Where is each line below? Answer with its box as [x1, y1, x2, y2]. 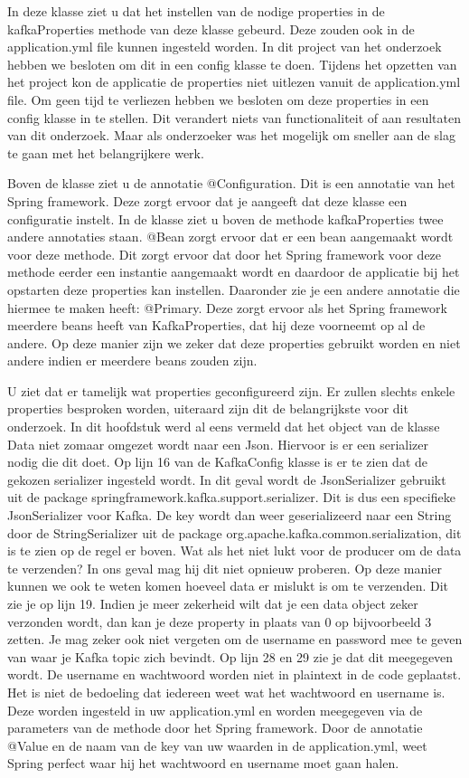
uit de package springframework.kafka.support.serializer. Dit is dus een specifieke [7, 488, 455, 507]
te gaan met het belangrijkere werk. [7, 143, 204, 162]
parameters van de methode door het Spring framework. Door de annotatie [7, 718, 423, 737]
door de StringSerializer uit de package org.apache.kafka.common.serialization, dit [7, 523, 462, 542]
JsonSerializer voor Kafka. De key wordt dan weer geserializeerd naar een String [7, 506, 452, 525]
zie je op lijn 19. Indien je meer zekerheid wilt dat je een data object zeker [7, 594, 418, 612]
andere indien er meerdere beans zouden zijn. [7, 351, 258, 370]
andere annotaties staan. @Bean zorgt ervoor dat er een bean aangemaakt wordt [7, 227, 454, 246]
